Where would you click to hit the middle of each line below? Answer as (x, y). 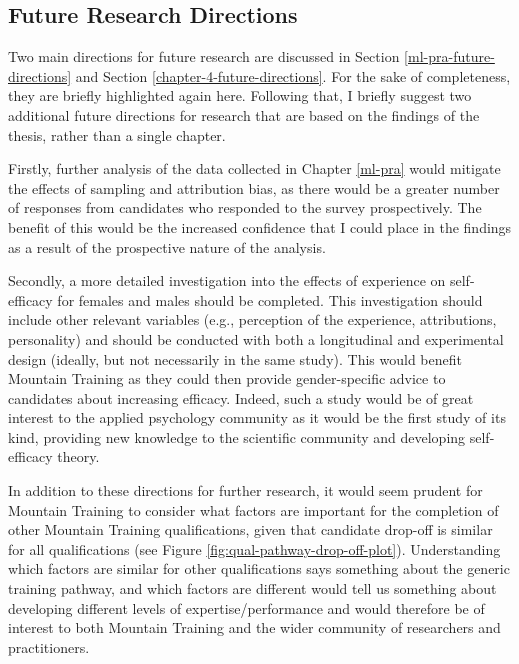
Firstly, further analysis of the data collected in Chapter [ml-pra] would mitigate (254, 168)
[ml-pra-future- (449, 56)
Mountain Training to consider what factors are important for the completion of (253, 509)
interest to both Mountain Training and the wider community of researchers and (254, 627)
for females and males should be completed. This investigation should (270, 299)
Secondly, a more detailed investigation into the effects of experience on (227, 280)
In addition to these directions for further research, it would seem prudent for (245, 490)
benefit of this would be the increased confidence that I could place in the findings (260, 226)
